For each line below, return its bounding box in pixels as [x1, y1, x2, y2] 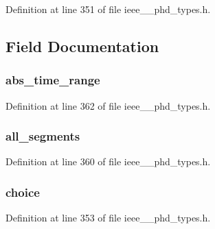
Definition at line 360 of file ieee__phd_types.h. [5, 154, 211, 169]
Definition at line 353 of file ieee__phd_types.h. [5, 210, 211, 225]
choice [5, 183, 40, 200]
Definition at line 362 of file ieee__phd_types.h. [5, 98, 211, 112]
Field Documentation [5, 35, 159, 56]
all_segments [5, 128, 80, 145]
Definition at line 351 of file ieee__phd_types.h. [5, 2, 211, 16]
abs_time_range [5, 71, 100, 88]
